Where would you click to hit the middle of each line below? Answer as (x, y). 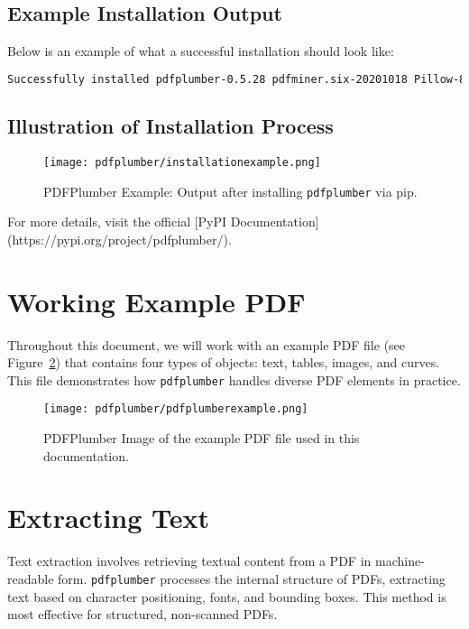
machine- (400, 561)
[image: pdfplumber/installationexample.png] (182, 162)
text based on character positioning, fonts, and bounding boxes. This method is (227, 596)
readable (31, 578)
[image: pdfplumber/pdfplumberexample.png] (176, 409)
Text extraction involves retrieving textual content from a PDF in (189, 561)
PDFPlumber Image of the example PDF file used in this (202, 438)
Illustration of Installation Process (170, 126)
